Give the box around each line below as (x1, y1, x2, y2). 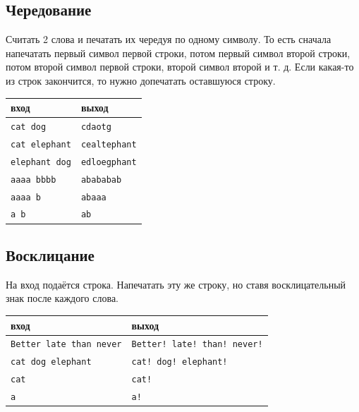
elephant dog (11, 157, 71, 167)
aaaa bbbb (11, 174, 56, 185)
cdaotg (80, 121, 111, 132)
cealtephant (80, 139, 137, 150)
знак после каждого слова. (6, 291, 119, 305)
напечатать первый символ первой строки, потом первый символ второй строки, (6, 45, 351, 60)
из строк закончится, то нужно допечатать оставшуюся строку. (6, 73, 276, 87)
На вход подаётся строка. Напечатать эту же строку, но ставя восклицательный (6, 277, 346, 291)
